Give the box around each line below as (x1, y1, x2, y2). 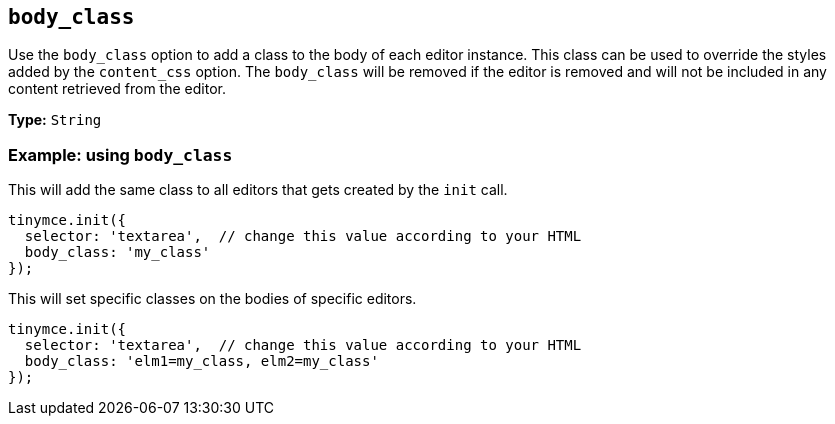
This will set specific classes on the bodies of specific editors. (8, 290, 417, 308)
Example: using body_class (8, 144, 233, 165)
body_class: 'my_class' (24, 244, 211, 261)
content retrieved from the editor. (8, 80, 226, 98)
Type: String (8, 111, 102, 129)
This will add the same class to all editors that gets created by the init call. (8, 181, 508, 199)
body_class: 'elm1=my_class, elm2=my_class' (24, 353, 379, 370)
